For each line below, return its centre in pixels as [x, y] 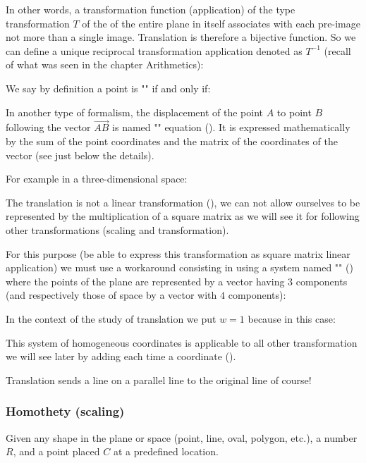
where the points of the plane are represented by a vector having [145, 281]
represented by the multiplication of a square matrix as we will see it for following [183, 216]
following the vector [48, 127]
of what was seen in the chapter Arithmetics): [105, 64]
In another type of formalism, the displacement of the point [135, 112]
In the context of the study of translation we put [111, 318]
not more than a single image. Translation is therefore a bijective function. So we [181, 37]
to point [294, 112]
